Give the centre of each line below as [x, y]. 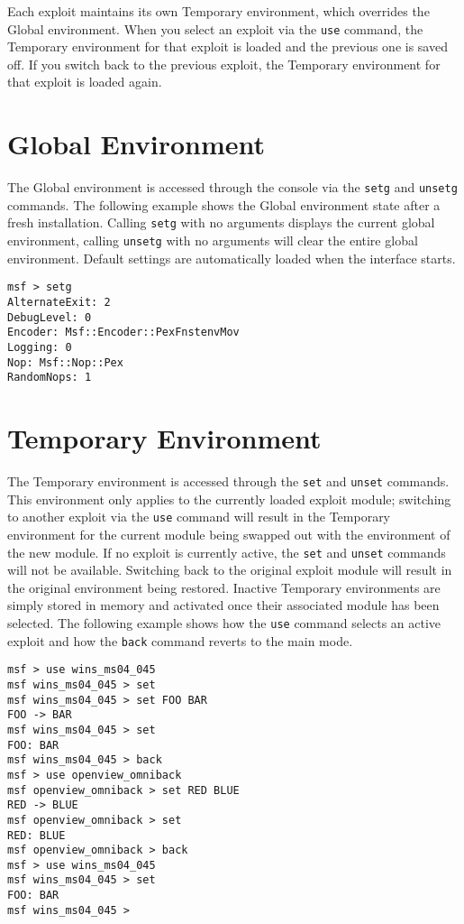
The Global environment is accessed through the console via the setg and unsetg [232, 187]
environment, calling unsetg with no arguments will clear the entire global [213, 240]
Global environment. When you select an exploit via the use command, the [215, 28]
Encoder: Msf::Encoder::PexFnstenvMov [123, 333]
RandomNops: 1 [50, 378]
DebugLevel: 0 [50, 317]
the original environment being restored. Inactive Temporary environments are [224, 587]
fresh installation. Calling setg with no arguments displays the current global [221, 222]
